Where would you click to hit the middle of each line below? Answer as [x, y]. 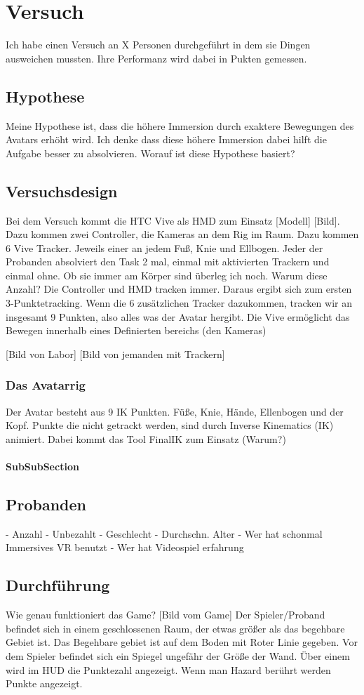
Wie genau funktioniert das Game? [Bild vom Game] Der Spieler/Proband [166, 615]
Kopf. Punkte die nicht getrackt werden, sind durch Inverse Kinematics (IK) [170, 425]
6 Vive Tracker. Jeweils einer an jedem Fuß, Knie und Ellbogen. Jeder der [164, 247]
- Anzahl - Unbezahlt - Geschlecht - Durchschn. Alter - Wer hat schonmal [164, 533]
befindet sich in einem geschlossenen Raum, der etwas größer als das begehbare [175, 628]
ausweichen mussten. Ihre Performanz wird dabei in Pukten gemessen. [156, 58]
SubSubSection [42, 466]
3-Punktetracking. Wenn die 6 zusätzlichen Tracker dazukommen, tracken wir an [179, 303]
